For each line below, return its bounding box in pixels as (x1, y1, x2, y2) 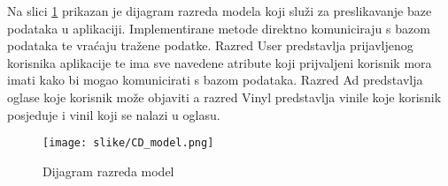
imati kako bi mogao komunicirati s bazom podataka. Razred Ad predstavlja (7, 71, 423, 89)
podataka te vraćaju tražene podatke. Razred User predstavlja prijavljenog (7, 36, 413, 55)
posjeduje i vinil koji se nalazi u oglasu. (7, 105, 220, 123)
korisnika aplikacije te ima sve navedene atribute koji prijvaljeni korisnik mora (7, 53, 432, 71)
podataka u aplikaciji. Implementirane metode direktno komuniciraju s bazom (7, 19, 430, 37)
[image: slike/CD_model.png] (42, 137, 214, 150)
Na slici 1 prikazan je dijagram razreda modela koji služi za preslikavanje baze (7, 2, 432, 19)
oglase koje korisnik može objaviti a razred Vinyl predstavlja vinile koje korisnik (7, 87, 442, 106)
